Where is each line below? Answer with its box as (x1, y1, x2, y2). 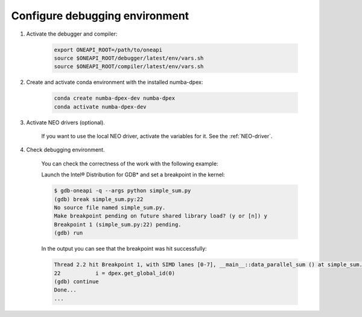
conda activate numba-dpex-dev (54, 103, 147, 110)
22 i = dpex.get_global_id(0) (54, 269, 175, 277)
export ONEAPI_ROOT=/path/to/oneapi (54, 46, 163, 53)
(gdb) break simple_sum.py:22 (54, 196, 144, 202)
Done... (54, 287, 77, 293)
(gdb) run (54, 229, 83, 237)
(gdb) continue (54, 278, 99, 285)
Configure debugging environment (11, 9, 189, 22)
